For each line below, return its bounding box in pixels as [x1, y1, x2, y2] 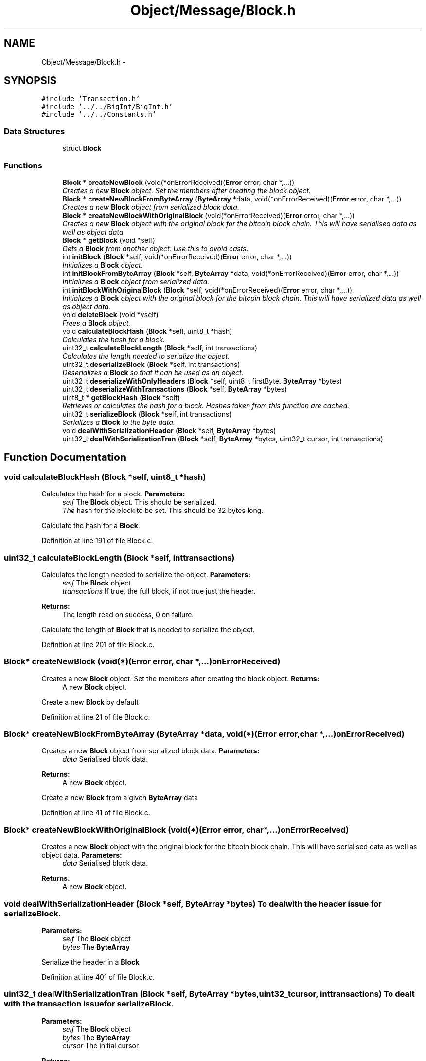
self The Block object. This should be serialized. [62, 498, 217, 507]
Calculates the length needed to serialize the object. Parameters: [41, 570, 251, 579]
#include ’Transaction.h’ [41, 95, 140, 103]
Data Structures [4, 126, 65, 136]
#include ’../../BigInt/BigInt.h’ [41, 103, 173, 111]
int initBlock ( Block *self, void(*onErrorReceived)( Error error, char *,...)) [62, 252, 292, 261]
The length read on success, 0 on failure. [62, 610, 194, 619]
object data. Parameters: [41, 851, 122, 860]
